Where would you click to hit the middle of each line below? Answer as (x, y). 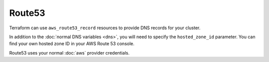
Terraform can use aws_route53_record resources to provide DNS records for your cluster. (105, 28)
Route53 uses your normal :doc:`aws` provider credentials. (69, 53)
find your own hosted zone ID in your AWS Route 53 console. (72, 44)
